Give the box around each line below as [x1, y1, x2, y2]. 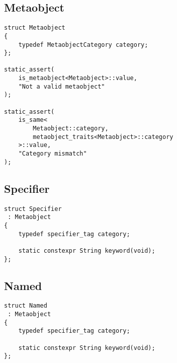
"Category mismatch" [18, 150, 87, 158]
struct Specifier [4, 205, 62, 212]
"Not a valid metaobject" [18, 83, 105, 90]
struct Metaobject [4, 24, 65, 32]
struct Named [4, 302, 47, 310]
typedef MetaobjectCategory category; [18, 41, 148, 48]
